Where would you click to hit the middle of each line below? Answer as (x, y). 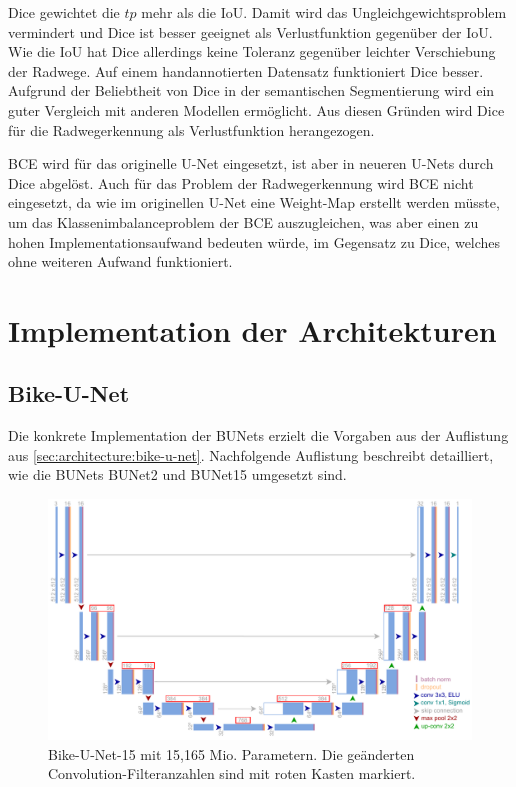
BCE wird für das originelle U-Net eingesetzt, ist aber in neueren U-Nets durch (251, 163)
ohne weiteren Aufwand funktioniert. (120, 261)
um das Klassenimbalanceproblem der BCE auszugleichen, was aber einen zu (243, 221)
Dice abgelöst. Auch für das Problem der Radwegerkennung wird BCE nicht (241, 182)
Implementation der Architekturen (252, 329)
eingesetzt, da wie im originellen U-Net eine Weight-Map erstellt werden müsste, (254, 202)
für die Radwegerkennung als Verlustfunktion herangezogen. (191, 129)
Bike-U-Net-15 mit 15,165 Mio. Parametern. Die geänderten (231, 753)
